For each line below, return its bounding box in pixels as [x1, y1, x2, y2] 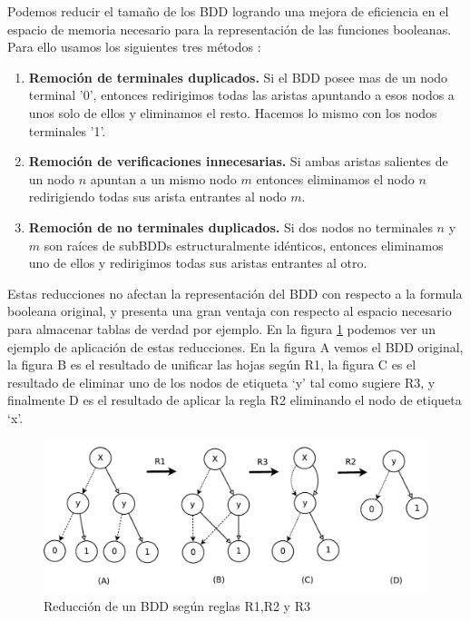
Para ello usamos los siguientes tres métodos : [7, 37, 261, 56]
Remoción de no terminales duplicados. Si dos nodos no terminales [28, 217, 433, 236]
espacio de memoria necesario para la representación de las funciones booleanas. [7, 19, 452, 38]
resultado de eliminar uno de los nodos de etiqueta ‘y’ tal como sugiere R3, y [7, 372, 436, 391]
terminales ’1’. [28, 121, 106, 140]
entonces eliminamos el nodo [256, 169, 415, 188]
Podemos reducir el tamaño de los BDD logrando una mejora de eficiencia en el [7, 2, 449, 20]
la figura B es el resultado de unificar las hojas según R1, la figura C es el [7, 355, 416, 374]
